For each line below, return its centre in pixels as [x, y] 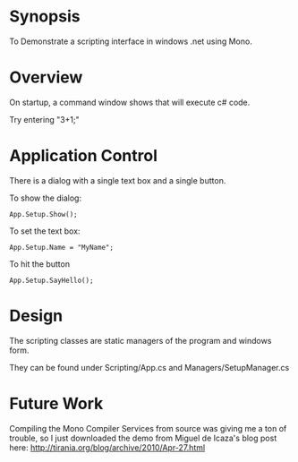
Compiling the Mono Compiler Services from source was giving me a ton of [148, 428]
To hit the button [39, 264]
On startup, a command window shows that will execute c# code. [130, 102]
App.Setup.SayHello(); [51, 280]
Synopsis [45, 17]
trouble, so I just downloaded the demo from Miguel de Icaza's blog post [143, 438]
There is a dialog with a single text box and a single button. [118, 180]
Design [36, 316]
